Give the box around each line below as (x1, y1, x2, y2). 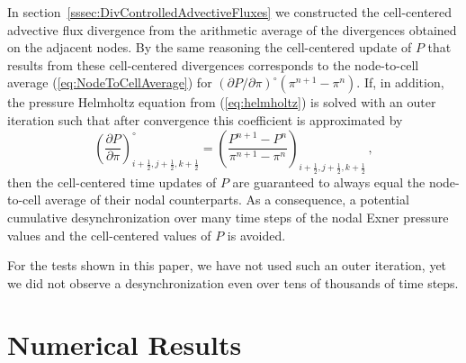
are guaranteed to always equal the (232, 172, 426, 191)
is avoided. (227, 225, 286, 244)
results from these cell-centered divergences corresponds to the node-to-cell (7, 55, 419, 74)
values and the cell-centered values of (7, 225, 211, 244)
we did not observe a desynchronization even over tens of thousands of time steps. (7, 273, 459, 292)
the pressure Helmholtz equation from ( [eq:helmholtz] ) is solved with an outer (7, 93, 436, 112)
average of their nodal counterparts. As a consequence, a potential (44, 190, 409, 209)
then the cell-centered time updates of (7, 172, 217, 191)
